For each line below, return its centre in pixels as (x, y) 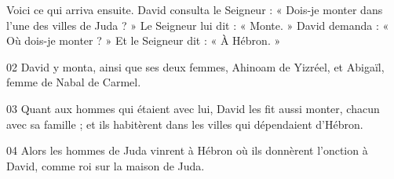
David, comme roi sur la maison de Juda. (106, 165)
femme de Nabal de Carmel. (74, 82)
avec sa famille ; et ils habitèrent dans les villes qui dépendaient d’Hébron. (185, 124)
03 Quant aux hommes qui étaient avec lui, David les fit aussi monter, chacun (193, 108)
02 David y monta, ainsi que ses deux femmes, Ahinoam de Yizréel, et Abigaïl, (195, 66)
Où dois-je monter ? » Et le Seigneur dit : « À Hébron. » (144, 40)
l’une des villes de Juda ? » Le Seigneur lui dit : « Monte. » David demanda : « (198, 25)
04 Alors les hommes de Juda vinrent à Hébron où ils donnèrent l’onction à (187, 150)
